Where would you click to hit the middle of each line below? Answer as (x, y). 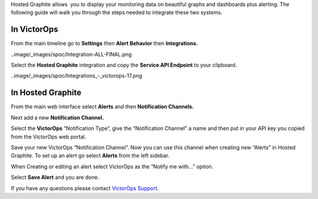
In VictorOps (34, 29)
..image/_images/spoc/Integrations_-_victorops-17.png (77, 76)
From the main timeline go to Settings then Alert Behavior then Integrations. (105, 44)
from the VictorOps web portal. (49, 137)
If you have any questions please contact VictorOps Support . (85, 188)
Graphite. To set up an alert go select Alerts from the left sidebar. (90, 155)
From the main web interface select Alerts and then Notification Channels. (102, 107)
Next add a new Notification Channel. (57, 117)
